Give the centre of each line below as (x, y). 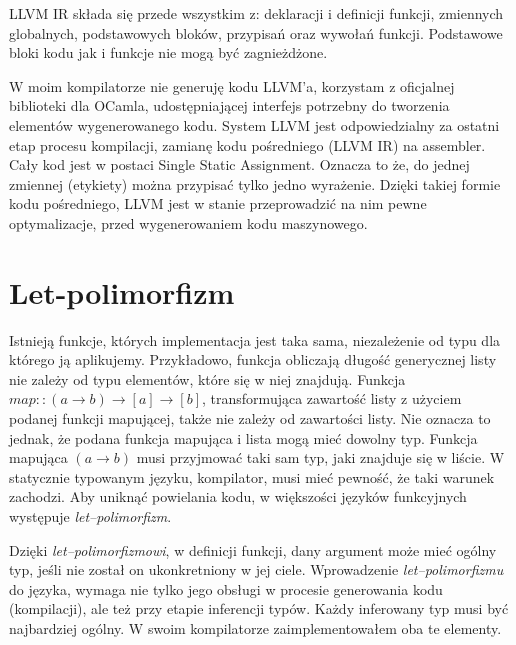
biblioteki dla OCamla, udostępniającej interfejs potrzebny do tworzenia (229, 105)
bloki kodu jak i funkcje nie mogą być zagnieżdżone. (168, 52)
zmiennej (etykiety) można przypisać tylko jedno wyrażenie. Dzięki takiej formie (255, 183)
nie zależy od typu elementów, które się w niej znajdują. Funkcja (207, 378)
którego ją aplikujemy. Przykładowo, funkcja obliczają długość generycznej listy (253, 359)
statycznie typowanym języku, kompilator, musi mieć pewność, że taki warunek (252, 476)
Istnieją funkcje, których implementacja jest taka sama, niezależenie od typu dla (255, 339)
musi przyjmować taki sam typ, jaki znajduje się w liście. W (320, 457)
